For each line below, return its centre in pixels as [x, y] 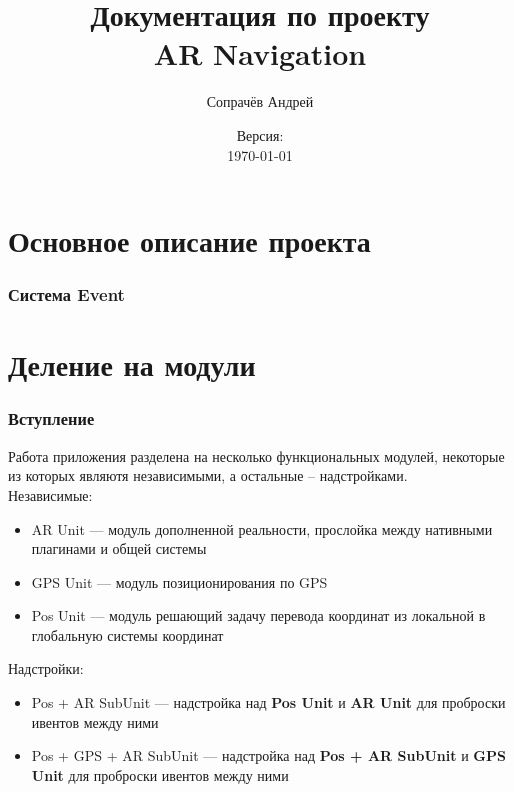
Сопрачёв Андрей [260, 101]
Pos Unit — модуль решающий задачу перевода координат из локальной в [258, 615]
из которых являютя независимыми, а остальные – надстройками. [208, 475]
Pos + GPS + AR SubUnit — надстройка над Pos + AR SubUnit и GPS [268, 755]
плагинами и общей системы [119, 548]
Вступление [51, 418]
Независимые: [50, 494]
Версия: [260, 134]
